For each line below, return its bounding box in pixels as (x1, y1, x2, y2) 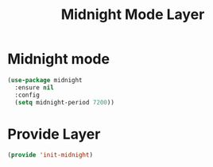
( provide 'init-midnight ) (7, 151, 93, 159)
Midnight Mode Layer (60, 6, 205, 24)
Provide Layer (7, 125, 101, 143)
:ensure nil (14, 83, 55, 92)
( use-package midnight (7, 76, 83, 84)
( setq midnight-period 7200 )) (14, 98, 114, 106)
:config (14, 91, 41, 99)
